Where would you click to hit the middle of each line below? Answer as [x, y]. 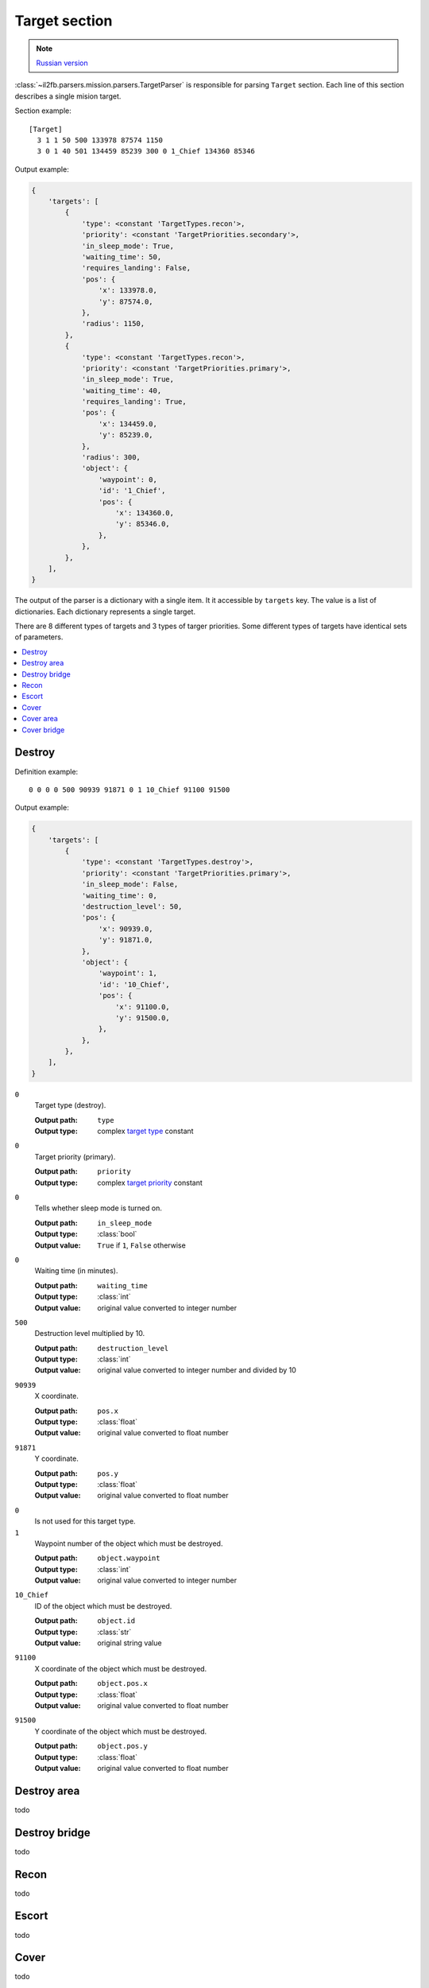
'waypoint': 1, [128, 973]
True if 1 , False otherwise [141, 1245]
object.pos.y [123, 1746]
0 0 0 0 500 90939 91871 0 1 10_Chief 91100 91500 [129, 790]
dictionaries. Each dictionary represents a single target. [105, 612]
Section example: [43, 111]
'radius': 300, [111, 458]
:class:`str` [114, 1632]
